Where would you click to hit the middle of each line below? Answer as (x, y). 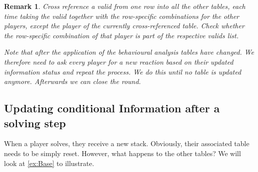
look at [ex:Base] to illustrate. (49, 163)
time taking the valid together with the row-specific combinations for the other (122, 16)
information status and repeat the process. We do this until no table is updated (123, 71)
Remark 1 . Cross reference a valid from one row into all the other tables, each (125, 6)
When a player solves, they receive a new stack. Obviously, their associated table (127, 143)
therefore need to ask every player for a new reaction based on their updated (119, 61)
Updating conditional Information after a (112, 108)
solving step (35, 123)
